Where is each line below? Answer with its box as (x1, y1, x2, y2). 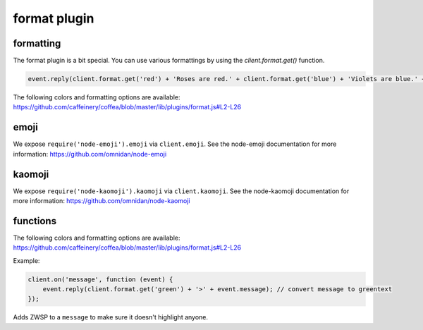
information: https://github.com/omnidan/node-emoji (13, 149, 167, 158)
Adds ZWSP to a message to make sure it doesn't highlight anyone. (13, 313, 208, 322)
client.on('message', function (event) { (27, 275, 173, 283)
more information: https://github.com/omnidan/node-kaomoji (13, 197, 190, 205)
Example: (13, 256, 40, 264)
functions (13, 215, 56, 227)
